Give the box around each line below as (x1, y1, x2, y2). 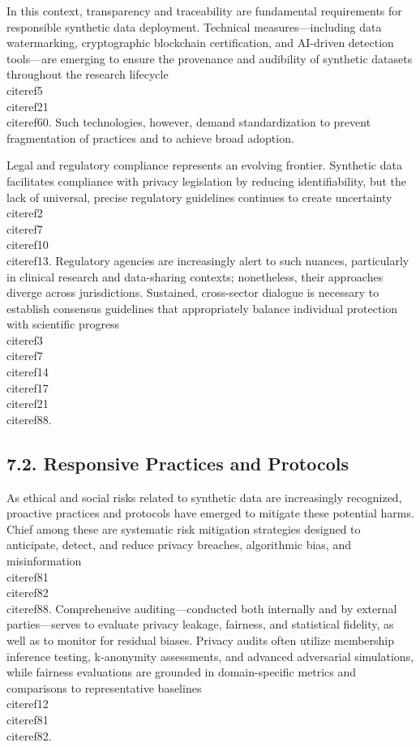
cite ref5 (6, 81, 43, 98)
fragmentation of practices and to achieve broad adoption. (6, 129, 294, 146)
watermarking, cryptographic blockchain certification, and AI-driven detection (6, 34, 394, 51)
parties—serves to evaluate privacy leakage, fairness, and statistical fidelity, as (6, 616, 394, 633)
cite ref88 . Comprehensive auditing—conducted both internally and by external (6, 599, 397, 616)
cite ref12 (6, 695, 49, 712)
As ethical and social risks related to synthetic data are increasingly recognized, (6, 488, 402, 505)
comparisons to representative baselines (6, 679, 202, 696)
